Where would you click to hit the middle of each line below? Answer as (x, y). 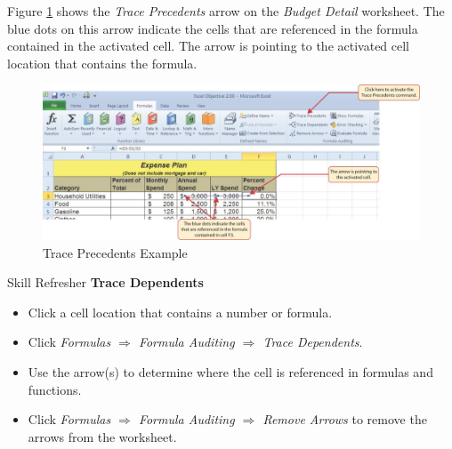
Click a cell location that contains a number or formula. (180, 312)
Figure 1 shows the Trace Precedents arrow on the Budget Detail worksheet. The (226, 11)
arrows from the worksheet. (102, 436)
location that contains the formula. (102, 63)
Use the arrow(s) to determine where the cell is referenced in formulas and (230, 372)
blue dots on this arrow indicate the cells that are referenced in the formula (213, 28)
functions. (55, 389)
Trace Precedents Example (115, 252)
